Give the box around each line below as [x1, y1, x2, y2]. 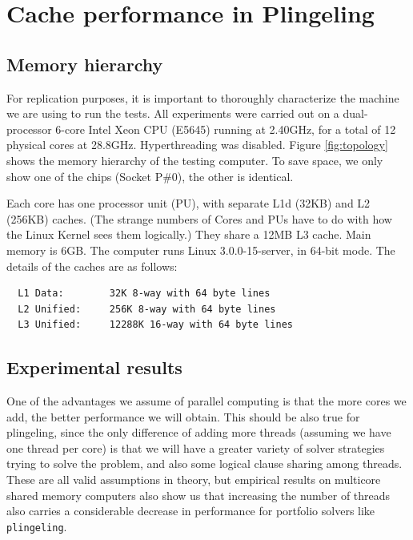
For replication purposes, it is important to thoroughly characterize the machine [6, 89, 399, 106]
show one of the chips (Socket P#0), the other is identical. [6, 167, 294, 184]
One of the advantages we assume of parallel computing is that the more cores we [6, 393, 407, 409]
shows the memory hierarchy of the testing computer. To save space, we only [6, 151, 383, 168]
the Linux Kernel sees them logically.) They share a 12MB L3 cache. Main [6, 226, 371, 243]
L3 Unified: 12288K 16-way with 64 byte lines [18, 319, 293, 331]
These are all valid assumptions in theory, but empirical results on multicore [6, 471, 381, 488]
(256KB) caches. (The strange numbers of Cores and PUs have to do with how [6, 210, 392, 227]
